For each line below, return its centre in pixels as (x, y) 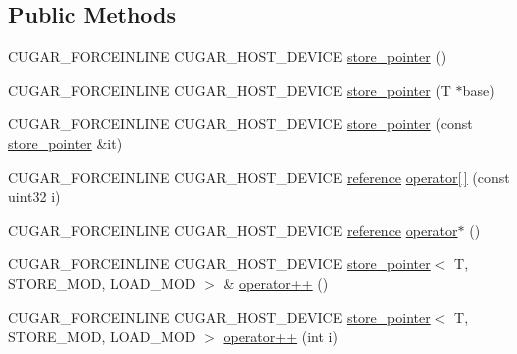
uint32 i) (34, 196)
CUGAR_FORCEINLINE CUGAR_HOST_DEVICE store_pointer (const (240, 123)
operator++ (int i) (280, 336)
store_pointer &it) (65, 142)
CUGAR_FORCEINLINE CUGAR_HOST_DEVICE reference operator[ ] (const (259, 176)
